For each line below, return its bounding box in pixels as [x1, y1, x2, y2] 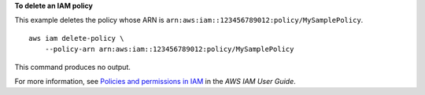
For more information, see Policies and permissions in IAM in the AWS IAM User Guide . [14, 76, 297, 86]
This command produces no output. [14, 62, 131, 71]
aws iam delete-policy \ [28, 34, 124, 42]
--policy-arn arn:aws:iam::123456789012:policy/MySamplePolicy [44, 45, 294, 54]
